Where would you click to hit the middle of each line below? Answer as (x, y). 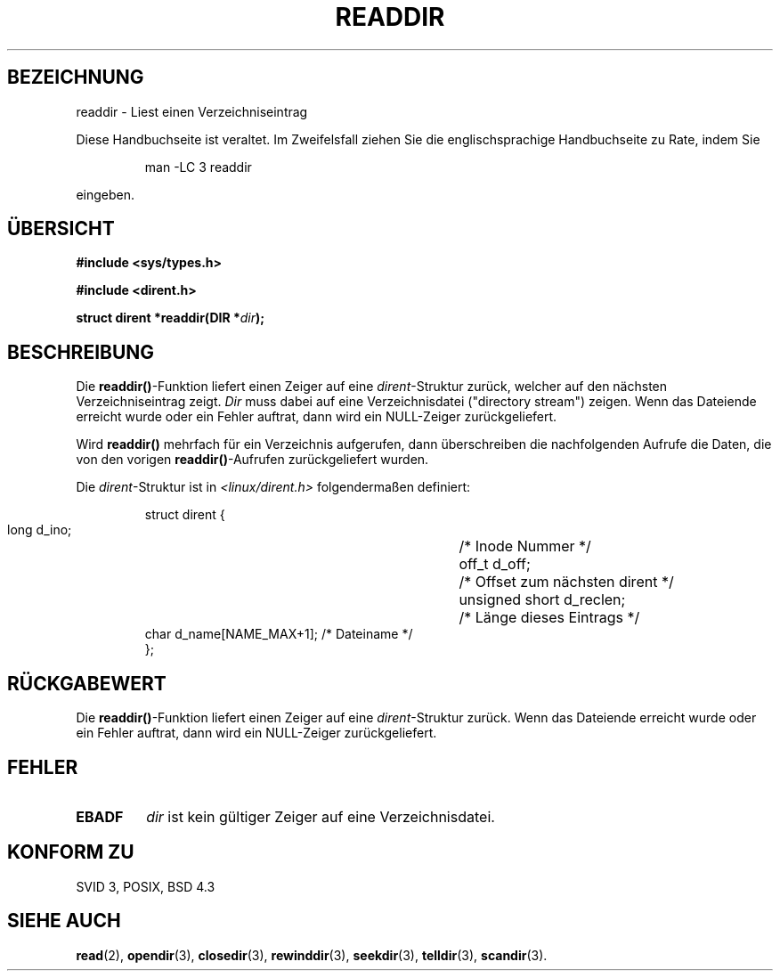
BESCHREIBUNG (81, 352)
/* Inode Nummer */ (525, 546)
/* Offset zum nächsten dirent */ (566, 582)
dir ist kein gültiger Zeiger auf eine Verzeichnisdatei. (321, 816)
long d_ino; (40, 530)
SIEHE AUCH (64, 921)
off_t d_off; (495, 564)
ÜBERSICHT (61, 229)
